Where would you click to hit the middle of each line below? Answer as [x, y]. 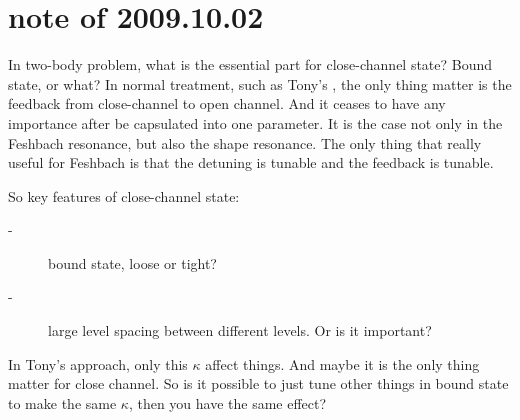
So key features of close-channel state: [124, 195]
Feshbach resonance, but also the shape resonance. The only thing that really [245, 142]
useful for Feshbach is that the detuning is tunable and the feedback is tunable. [251, 162]
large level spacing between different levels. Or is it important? [240, 330]
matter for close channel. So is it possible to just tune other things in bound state [258, 383]
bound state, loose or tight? [132, 262]
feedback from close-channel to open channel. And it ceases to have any [227, 103]
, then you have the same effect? [227, 402]
